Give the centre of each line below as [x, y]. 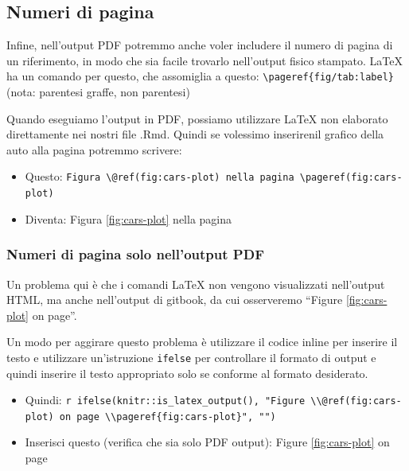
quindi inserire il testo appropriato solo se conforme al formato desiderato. [187, 373]
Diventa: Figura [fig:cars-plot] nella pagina [129, 218]
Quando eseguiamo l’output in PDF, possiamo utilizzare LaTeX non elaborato [197, 118]
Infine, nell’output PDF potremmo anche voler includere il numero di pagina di [200, 45]
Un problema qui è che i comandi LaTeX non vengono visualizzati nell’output [196, 284]
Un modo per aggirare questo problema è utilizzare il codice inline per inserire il [202, 342]
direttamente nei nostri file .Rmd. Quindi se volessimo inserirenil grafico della [195, 134]
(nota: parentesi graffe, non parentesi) [98, 92]
